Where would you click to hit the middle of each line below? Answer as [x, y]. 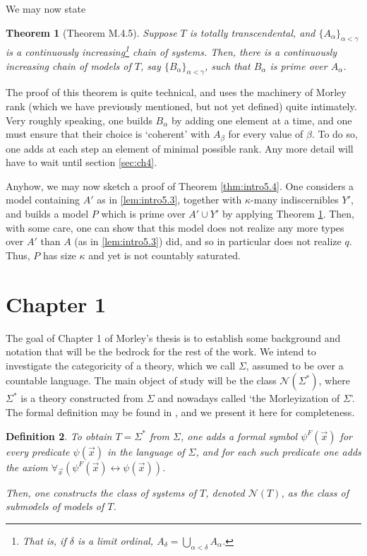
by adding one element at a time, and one [261, 120]
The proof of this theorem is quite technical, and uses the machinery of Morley [176, 92]
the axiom [27, 467]
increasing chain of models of [68, 65]
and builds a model [47, 214]
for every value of [266, 134]
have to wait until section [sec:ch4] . [82, 162]
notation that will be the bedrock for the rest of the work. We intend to [161, 351]
